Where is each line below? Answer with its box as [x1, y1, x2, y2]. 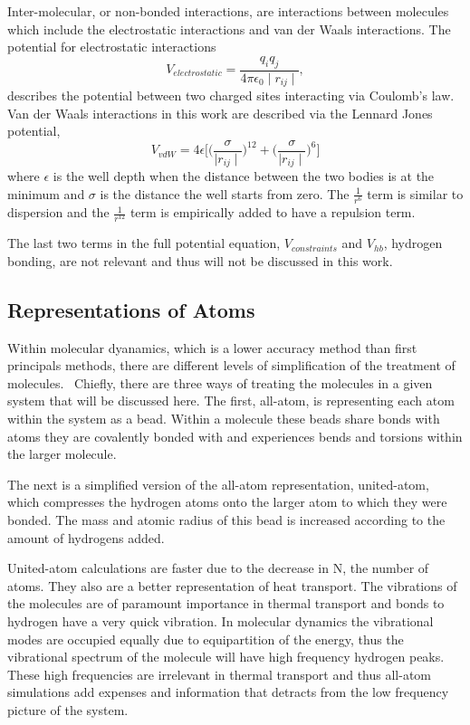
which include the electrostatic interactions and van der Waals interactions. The [7, 19, 451, 38]
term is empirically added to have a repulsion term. [129, 203, 416, 222]
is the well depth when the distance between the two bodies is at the [53, 167, 435, 186]
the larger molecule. [7, 444, 117, 463]
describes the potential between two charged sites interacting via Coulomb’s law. [7, 86, 455, 105]
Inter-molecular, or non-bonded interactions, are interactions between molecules [7, 2, 449, 20]
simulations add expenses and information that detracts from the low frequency [7, 682, 449, 701]
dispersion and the [7, 203, 110, 222]
